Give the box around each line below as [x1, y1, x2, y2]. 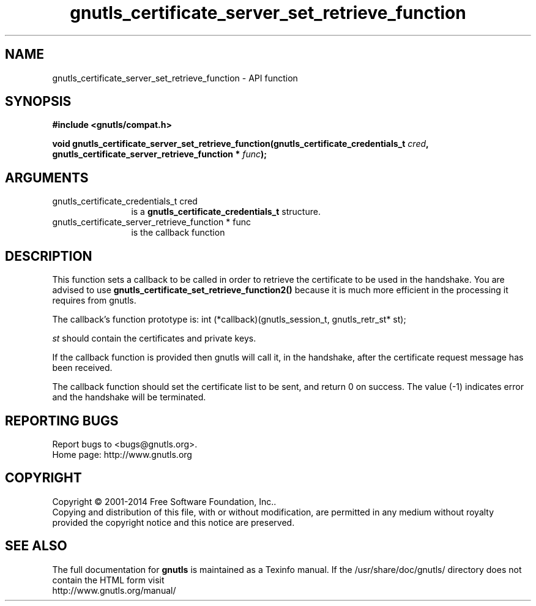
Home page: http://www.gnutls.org [52, 449, 192, 460]
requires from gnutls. [52, 295, 136, 306]
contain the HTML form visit [52, 574, 165, 585]
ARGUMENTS [5, 170, 89, 185]
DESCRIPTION [5, 248, 92, 264]
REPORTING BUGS [5, 413, 119, 428]
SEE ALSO [5, 538, 67, 554]
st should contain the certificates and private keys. [52, 333, 256, 344]
